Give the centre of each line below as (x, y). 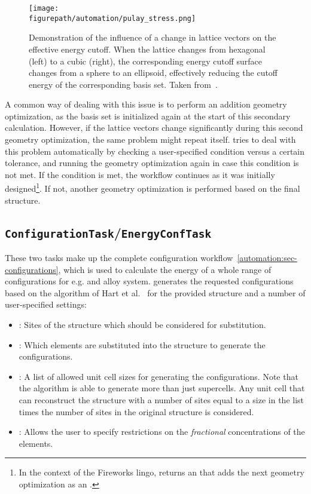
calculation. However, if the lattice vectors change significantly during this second (154, 128)
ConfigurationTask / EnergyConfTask (108, 232)
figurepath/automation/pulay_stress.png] (112, 18)
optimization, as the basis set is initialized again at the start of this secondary (148, 116)
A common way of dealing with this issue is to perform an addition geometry (146, 104)
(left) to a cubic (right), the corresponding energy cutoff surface (146, 61)
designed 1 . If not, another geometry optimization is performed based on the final (153, 188)
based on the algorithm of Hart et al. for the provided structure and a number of (155, 292)
